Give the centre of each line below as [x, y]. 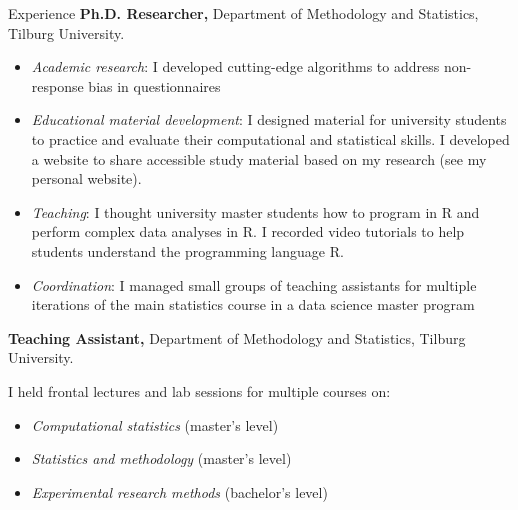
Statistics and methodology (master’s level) [161, 458]
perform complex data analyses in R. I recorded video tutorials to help [248, 231]
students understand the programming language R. [187, 250]
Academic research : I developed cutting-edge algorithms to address [235, 66]
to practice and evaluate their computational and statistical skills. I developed [270, 138]
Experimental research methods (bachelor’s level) [179, 491]
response [57, 85]
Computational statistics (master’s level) [155, 424]
